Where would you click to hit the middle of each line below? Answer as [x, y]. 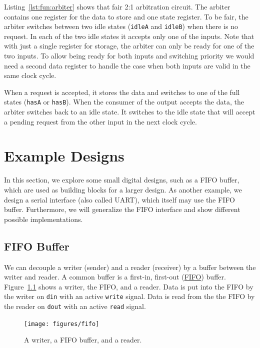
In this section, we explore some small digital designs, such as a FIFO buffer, [122, 180]
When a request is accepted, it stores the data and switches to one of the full [122, 92]
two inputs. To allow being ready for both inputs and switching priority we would [129, 56]
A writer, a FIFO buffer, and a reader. [83, 340]
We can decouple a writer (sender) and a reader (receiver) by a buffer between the [130, 267]
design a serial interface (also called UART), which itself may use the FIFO [119, 199]
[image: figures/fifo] [62, 324]
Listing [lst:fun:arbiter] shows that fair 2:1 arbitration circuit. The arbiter [117, 6]
